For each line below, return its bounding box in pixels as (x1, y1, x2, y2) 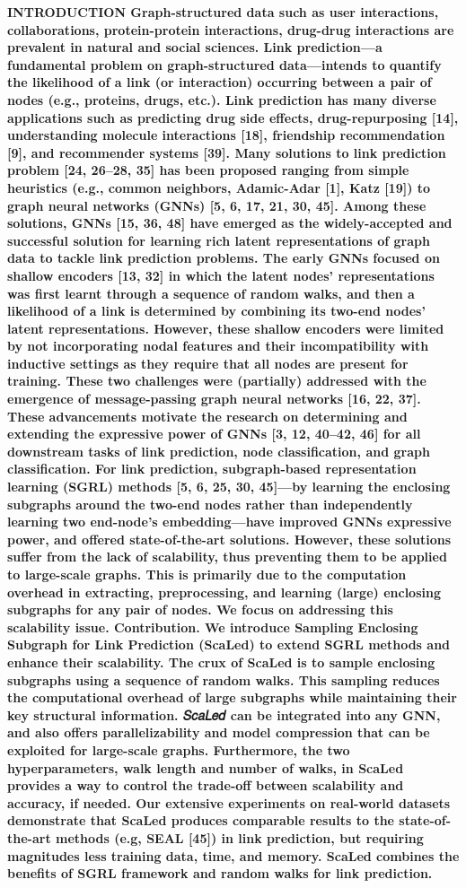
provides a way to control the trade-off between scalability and (7, 776, 404, 795)
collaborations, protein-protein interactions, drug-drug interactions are (7, 20, 454, 39)
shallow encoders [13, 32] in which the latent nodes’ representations (7, 266, 435, 284)
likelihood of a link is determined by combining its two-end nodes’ (7, 301, 426, 320)
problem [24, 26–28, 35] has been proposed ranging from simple (7, 161, 409, 179)
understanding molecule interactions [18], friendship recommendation (7, 126, 445, 144)
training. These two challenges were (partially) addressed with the (7, 371, 426, 390)
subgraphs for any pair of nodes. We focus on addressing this (7, 600, 393, 619)
